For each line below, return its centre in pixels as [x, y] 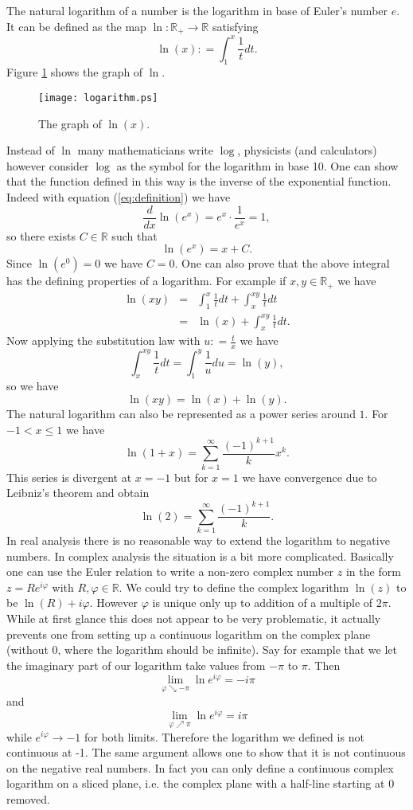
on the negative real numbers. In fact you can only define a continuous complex [200, 767]
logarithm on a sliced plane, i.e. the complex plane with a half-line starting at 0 [201, 783]
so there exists [41, 235]
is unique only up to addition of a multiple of [263, 603]
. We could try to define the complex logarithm [234, 587]
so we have [33, 386]
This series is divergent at [69, 477]
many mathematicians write [145, 150]
